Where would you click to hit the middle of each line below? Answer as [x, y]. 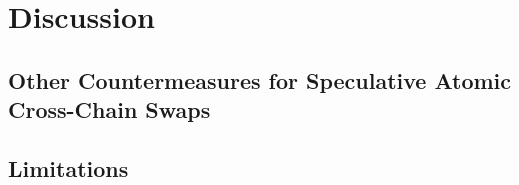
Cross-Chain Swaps [109, 109]
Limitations [68, 167]
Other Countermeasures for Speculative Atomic [260, 79]
